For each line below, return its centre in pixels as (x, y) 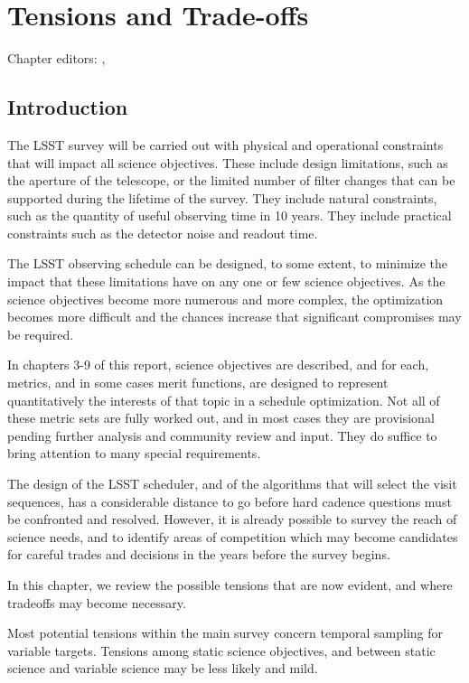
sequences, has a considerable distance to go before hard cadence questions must (230, 501)
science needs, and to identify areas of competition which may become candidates (233, 536)
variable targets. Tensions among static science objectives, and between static (221, 650)
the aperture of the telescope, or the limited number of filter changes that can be (231, 180)
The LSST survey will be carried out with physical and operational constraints (225, 144)
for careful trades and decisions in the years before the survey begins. (199, 554)
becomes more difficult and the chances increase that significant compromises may (234, 317)
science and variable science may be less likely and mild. (163, 668)
